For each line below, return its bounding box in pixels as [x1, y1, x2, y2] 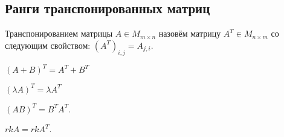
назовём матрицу [158, 27, 221, 40]
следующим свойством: [5, 38, 91, 51]
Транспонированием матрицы [5, 27, 113, 40]
